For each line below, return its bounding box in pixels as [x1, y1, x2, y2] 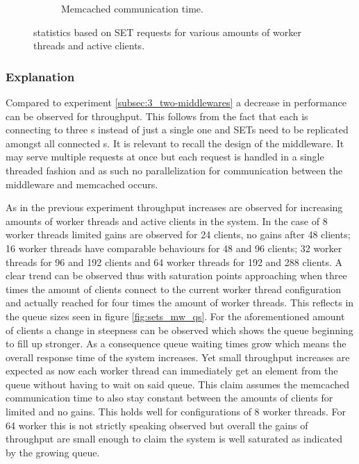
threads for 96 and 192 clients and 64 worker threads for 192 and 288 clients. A [6, 254, 343, 269]
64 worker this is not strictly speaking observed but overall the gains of [6, 417, 308, 432]
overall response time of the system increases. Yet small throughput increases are [6, 349, 350, 364]
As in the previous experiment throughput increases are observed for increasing [6, 200, 343, 215]
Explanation [6, 67, 75, 85]
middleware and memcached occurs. [6, 176, 158, 191]
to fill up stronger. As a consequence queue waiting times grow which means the [6, 336, 347, 351]
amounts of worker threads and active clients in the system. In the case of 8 [6, 213, 328, 228]
